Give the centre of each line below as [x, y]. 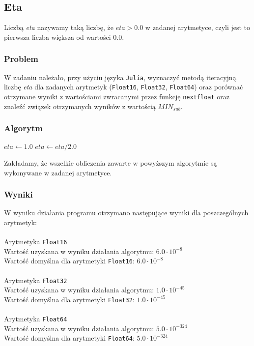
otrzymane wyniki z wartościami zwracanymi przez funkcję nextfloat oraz [117, 96]
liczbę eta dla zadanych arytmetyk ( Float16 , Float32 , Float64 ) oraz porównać [124, 87]
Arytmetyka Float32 [36, 280]
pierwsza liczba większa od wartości [57, 37]
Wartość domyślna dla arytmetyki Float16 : [69, 261]
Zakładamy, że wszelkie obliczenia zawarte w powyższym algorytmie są [111, 162]
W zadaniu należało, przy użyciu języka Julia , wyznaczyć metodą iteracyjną [120, 77]
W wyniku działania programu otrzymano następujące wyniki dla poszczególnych [126, 213]
